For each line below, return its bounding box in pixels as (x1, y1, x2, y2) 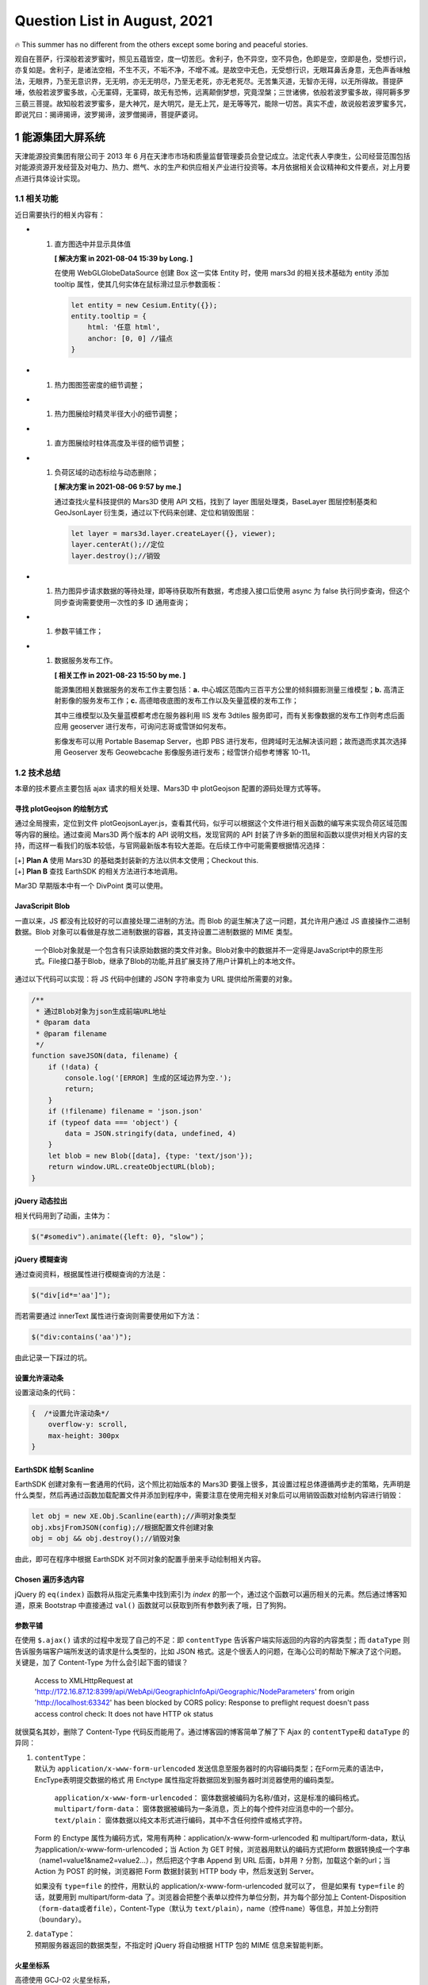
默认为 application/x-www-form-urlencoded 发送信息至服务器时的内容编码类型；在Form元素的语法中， (34, 1763, 388, 1774)
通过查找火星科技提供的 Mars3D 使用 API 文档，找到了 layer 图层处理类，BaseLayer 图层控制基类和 (54, 496, 378, 506)
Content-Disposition (340, 1892, 407, 1902)
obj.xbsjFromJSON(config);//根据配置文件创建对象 (31, 1523, 214, 1532)
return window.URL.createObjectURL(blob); (48, 1162, 216, 1171)
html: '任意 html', (87, 322, 161, 332)
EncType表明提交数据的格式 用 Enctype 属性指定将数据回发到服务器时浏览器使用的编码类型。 (34, 1775, 338, 1784)
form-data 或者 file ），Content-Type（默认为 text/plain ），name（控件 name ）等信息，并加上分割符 (41, 1903, 380, 1913)
